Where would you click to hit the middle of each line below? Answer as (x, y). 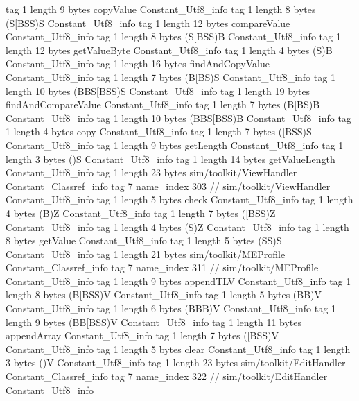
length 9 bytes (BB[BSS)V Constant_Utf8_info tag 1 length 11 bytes (154, 322)
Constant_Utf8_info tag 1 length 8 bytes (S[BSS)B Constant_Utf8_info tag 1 (173, 36)
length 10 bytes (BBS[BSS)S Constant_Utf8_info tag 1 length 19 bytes (158, 91)
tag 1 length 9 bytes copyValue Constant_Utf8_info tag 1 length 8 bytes (161, 9)
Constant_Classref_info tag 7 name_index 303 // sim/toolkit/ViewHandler (168, 186)
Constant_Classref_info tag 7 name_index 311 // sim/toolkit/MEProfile (162, 267)
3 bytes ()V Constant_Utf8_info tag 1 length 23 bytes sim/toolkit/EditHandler (176, 362)
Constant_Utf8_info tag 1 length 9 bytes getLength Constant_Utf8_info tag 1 (175, 145)
